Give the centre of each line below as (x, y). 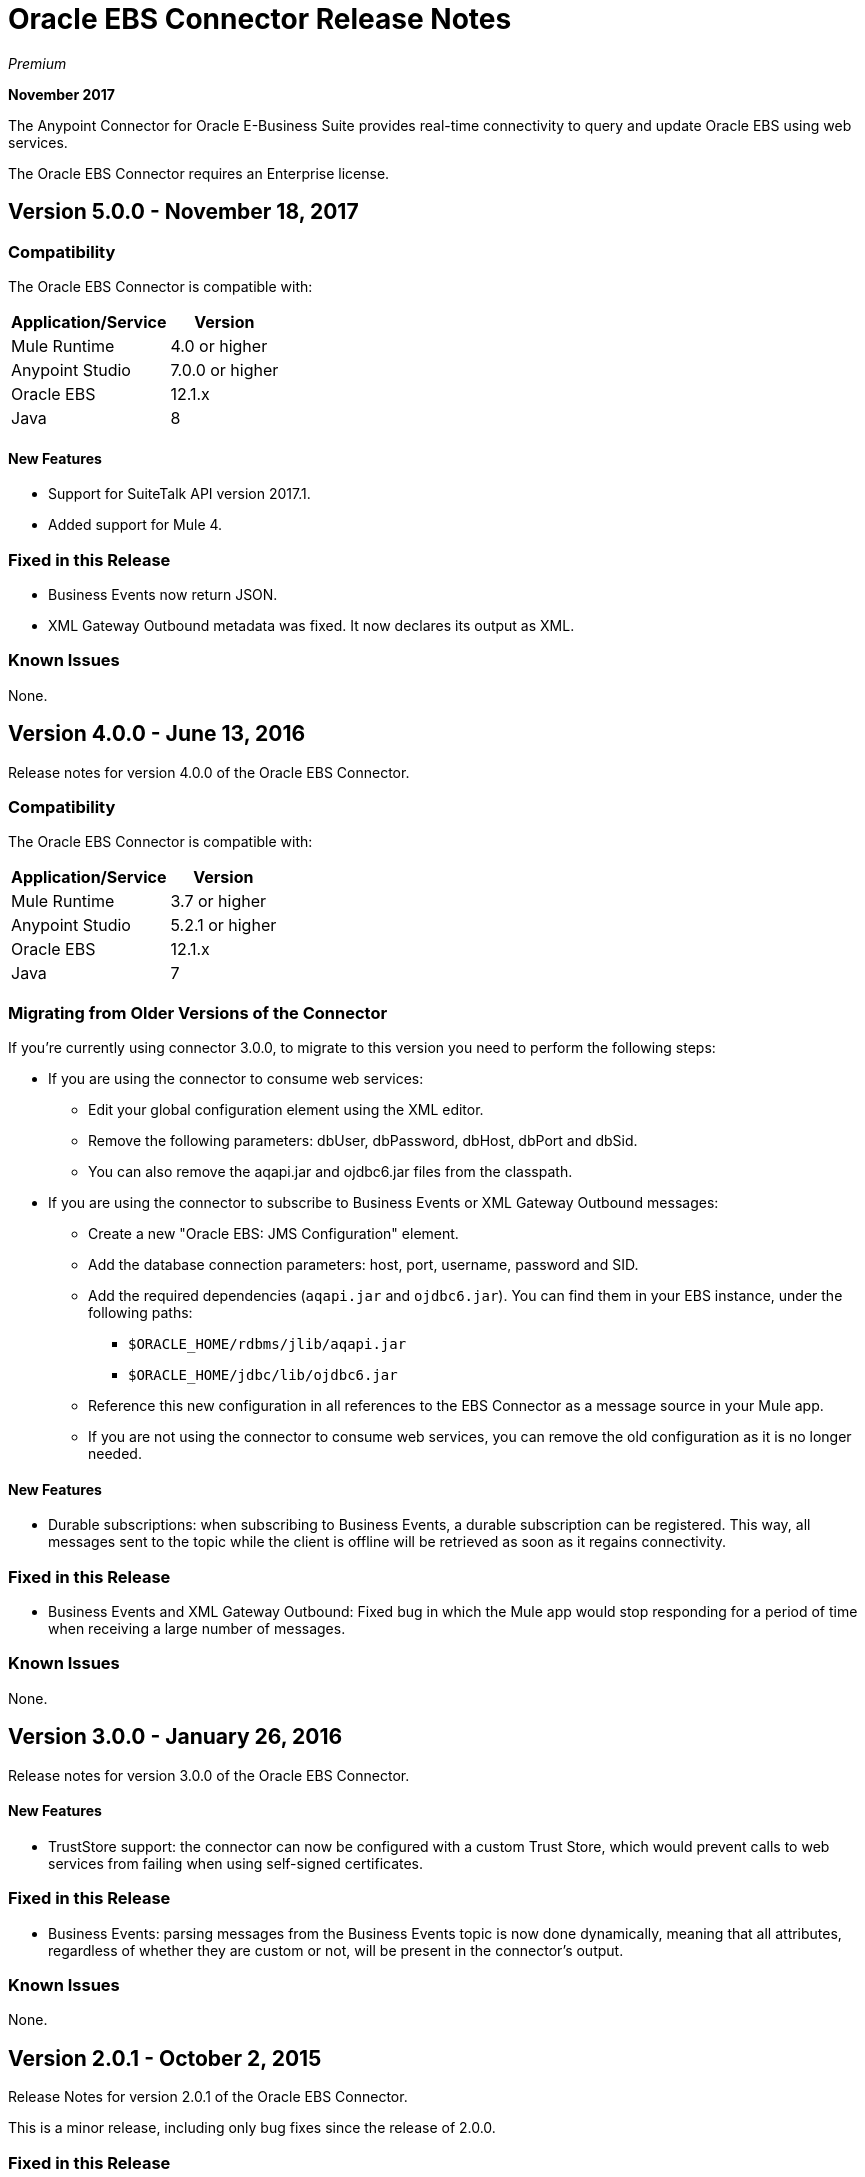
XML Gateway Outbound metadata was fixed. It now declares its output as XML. (311, 625)
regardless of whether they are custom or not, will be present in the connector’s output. (336, 1950)
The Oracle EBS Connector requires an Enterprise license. (199, 173)
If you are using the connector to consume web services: (236, 1079)
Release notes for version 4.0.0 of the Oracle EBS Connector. (209, 772)
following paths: (140, 1313)
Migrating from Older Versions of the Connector (198, 1012)
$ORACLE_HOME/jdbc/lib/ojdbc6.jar (263, 1375)
